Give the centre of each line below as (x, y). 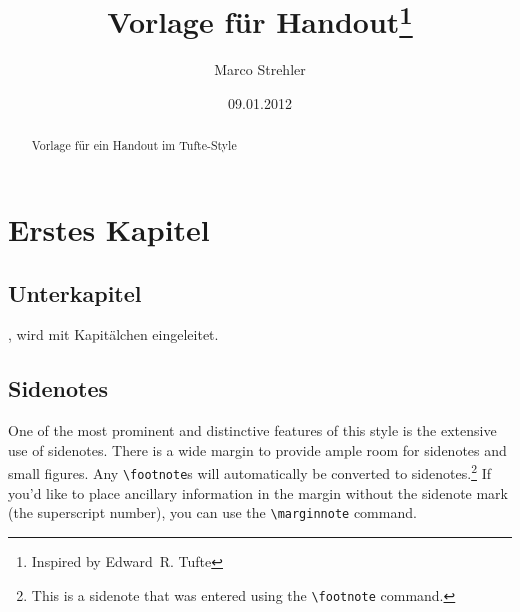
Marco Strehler (260, 69)
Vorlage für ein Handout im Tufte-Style (134, 145)
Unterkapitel (75, 292)
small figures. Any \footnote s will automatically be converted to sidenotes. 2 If (249, 472)
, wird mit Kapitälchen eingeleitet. (113, 334)
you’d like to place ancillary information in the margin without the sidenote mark (258, 492)
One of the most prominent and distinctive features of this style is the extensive (252, 430)
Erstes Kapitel (109, 229)
